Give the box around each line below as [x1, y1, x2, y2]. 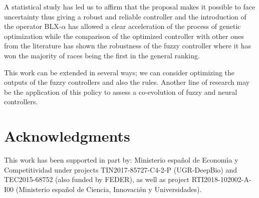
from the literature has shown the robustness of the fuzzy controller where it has [4, 40, 251, 51]
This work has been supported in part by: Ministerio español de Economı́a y [4, 155, 238, 165]
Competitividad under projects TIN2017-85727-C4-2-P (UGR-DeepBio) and [4, 164, 237, 175]
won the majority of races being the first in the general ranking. [4, 50, 200, 60]
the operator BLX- [4, 21, 62, 31]
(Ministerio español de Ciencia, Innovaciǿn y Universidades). [16, 184, 202, 194]
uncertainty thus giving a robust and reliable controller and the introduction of [4, 11, 246, 21]
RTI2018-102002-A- [191, 174, 251, 185]
